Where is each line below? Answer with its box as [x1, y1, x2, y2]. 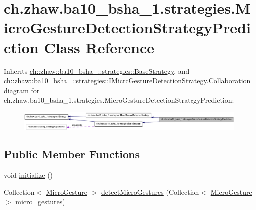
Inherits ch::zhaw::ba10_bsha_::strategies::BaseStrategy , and [4, 66, 190, 76]
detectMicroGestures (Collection [101, 186, 199, 197]
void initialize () [4, 170, 53, 180]
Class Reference [44, 37, 154, 57]
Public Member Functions [4, 146, 140, 162]
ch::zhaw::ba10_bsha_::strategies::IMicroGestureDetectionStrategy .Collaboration [4, 75, 251, 86]
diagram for [4, 85, 40, 95]
